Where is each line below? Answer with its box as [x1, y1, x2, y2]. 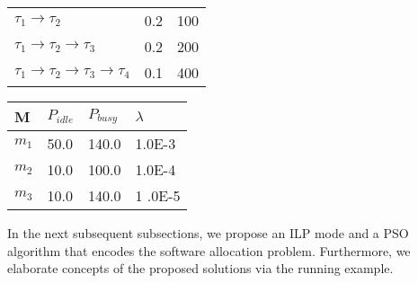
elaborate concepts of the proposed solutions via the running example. [7, 259, 394, 278]
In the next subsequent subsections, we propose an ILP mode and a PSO [7, 224, 409, 242]
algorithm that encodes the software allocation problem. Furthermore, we [7, 241, 411, 260]
